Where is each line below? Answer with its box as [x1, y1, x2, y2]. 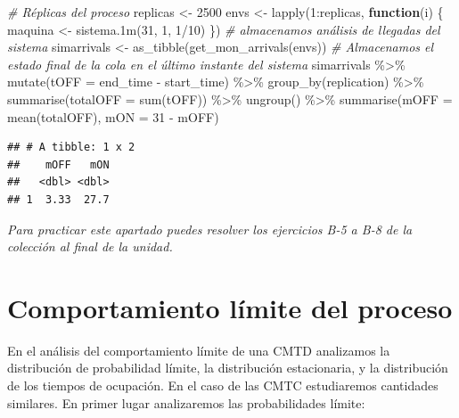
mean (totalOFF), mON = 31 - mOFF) [7, 107, 219, 126]
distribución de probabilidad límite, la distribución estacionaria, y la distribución [7, 358, 448, 377]
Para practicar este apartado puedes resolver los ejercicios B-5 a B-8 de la [7, 219, 413, 238]
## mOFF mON [7, 158, 110, 171]
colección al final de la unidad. [7, 237, 173, 256]
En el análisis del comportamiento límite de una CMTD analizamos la [7, 340, 390, 359]
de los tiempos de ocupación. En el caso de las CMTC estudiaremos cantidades [7, 376, 439, 395]
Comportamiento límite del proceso [7, 289, 453, 325]
